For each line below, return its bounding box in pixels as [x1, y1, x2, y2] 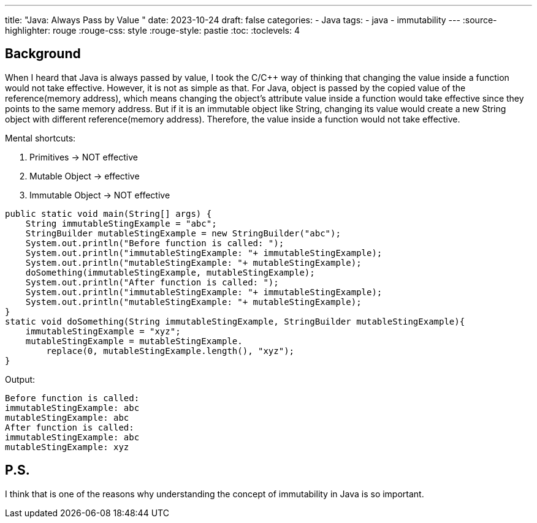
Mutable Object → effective [29, 170, 140, 181]
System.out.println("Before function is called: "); [25, 238, 284, 248]
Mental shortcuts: [5, 132, 76, 143]
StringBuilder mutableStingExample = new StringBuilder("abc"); [25, 228, 341, 238]
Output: [5, 374, 36, 385]
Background [5, 46, 81, 62]
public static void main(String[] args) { [5, 208, 212, 219]
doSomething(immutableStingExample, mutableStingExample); [25, 267, 315, 277]
